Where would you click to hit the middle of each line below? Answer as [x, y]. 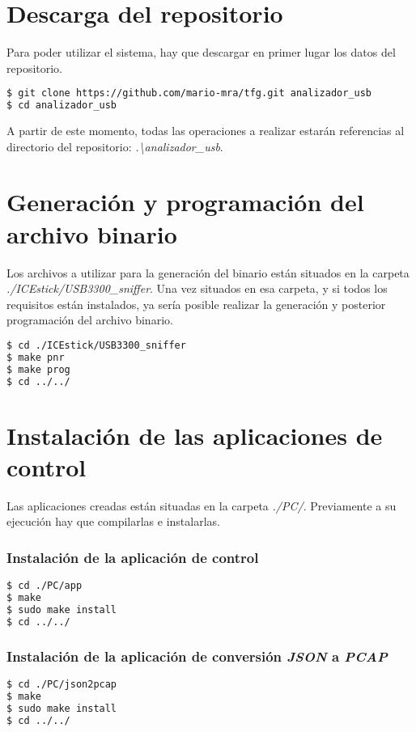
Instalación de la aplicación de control [133, 557]
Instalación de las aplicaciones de [195, 435]
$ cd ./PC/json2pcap [62, 684]
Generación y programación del [185, 202]
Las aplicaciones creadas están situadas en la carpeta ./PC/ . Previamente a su [202, 505]
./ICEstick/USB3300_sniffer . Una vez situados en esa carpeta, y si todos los [197, 288]
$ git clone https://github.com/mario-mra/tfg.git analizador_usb [189, 93]
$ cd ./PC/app [45, 586]
